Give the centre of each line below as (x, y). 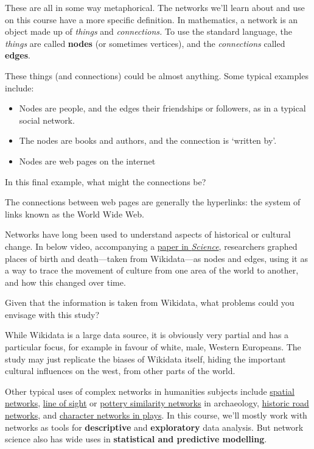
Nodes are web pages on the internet (87, 161)
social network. (47, 120)
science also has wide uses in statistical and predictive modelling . (136, 439)
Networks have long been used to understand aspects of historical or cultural (148, 234)
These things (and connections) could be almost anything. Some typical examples (157, 75)
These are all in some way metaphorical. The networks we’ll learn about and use (155, 7)
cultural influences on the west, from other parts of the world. (120, 371)
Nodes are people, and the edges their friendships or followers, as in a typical (162, 108)
